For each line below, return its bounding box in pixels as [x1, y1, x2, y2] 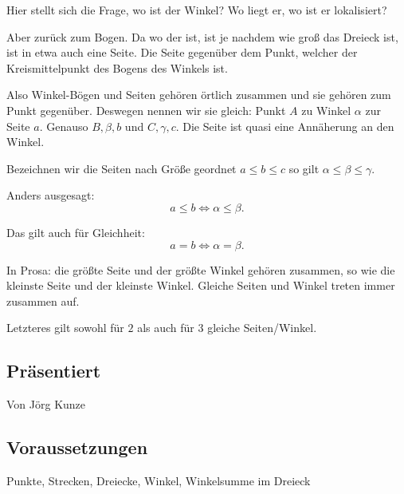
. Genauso [39, 117, 88, 134]
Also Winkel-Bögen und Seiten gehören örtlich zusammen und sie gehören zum [6, 86, 391, 103]
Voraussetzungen [6, 435, 148, 460]
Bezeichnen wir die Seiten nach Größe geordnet [6, 160, 237, 176]
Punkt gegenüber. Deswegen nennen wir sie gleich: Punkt [6, 101, 286, 118]
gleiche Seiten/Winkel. [207, 319, 317, 336]
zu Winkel [301, 101, 351, 118]
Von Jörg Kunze [6, 396, 86, 413]
